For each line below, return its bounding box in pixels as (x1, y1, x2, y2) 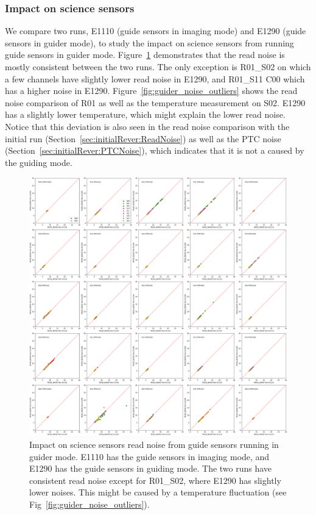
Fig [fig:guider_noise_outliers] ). (29, 497, 150, 510)
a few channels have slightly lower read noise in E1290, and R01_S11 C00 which (5, 72, 305, 85)
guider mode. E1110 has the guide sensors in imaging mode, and (29, 450, 270, 463)
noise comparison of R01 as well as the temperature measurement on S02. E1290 (5, 96, 306, 109)
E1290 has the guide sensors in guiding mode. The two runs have (29, 462, 272, 475)
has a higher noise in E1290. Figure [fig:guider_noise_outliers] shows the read (5, 84, 298, 97)
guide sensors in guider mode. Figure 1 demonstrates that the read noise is (5, 48, 285, 61)
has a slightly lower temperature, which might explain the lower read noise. (5, 108, 286, 121)
